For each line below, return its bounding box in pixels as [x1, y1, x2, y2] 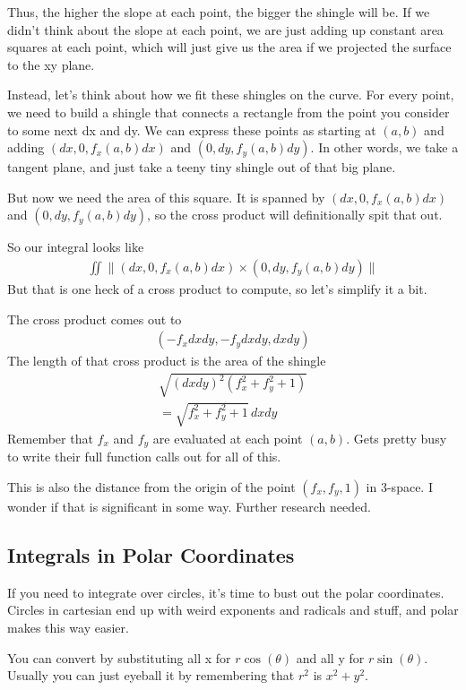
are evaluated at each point [152, 428, 303, 447]
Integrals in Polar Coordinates [7, 540, 295, 568]
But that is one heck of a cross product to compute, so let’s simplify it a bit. [7, 279, 427, 298]
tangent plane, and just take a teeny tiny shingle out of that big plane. [7, 158, 396, 177]
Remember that [7, 428, 93, 447]
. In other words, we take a [310, 138, 459, 157]
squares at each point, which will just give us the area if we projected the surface [7, 38, 452, 56]
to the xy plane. [7, 55, 95, 73]
